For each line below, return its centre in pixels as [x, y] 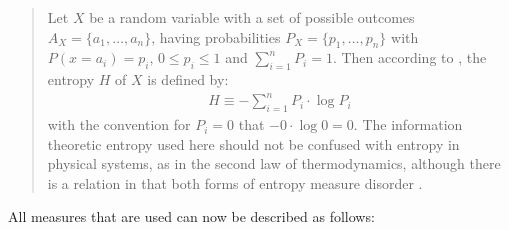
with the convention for [119, 124]
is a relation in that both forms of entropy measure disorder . [235, 182]
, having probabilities [216, 36]
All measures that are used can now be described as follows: [191, 216]
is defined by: [188, 79]
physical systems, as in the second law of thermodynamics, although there [274, 163]
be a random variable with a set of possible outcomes [252, 17]
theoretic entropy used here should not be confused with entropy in [253, 143]
